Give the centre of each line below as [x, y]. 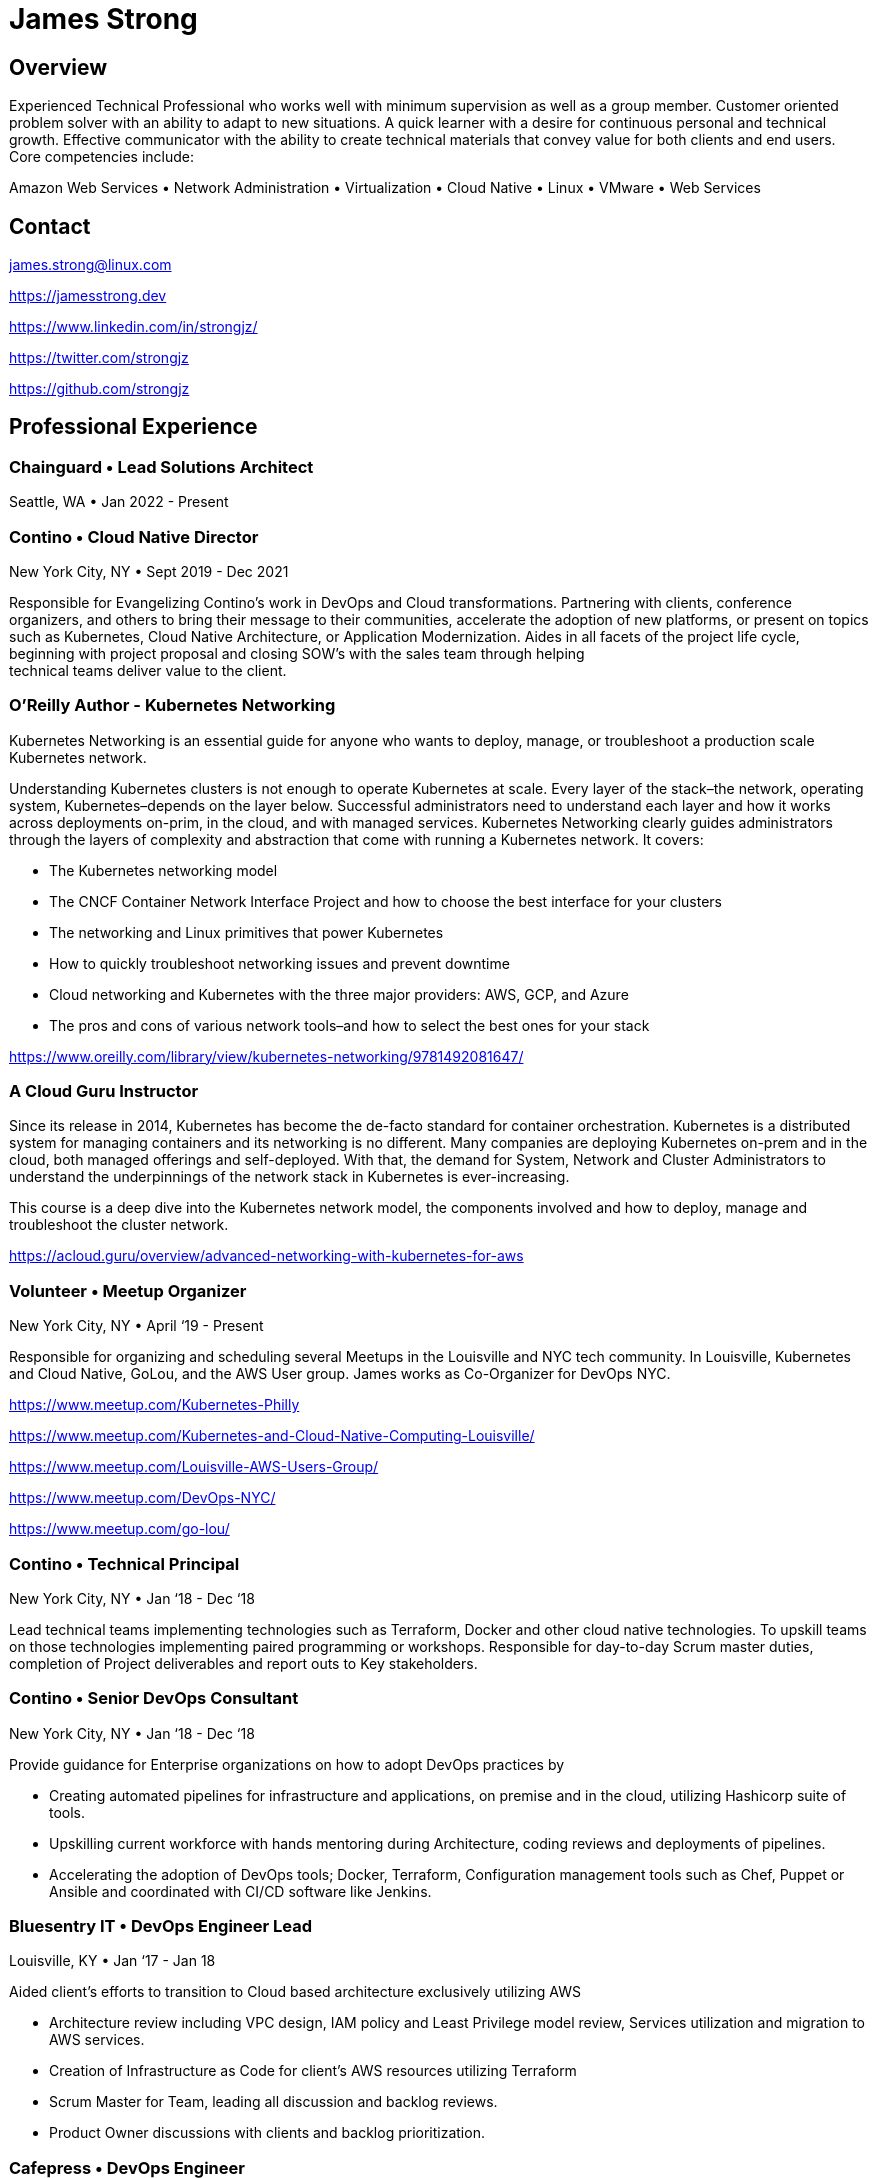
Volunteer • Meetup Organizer [128, 1290]
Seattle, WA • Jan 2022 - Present [119, 502]
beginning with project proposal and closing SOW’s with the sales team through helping [297, 653]
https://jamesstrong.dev [88, 296]
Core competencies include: [102, 157]
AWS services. [97, 2040]
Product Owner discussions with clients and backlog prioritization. [267, 2133]
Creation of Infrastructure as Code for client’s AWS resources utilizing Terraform [313, 2071]
